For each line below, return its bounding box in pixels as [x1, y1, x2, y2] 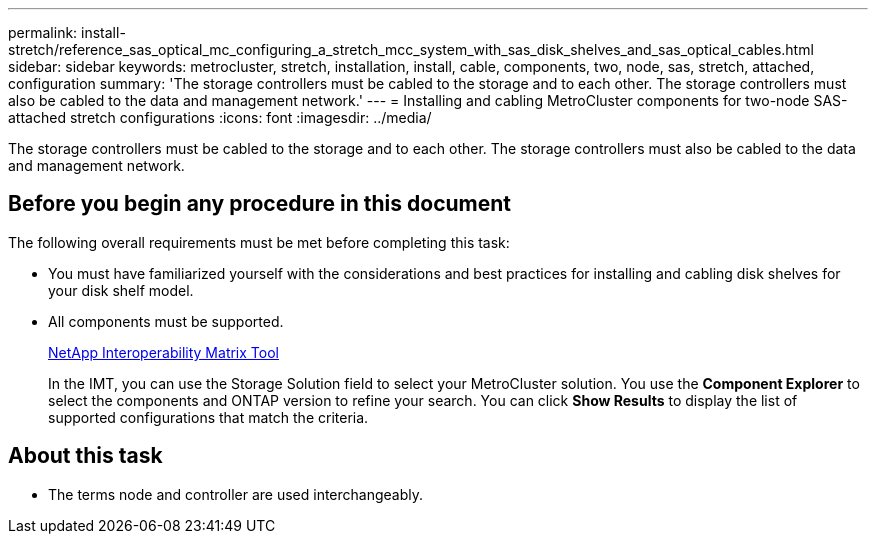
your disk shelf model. [48, 281, 194, 299]
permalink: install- [8, 24, 126, 41]
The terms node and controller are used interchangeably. [48, 485, 424, 503]
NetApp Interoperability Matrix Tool [48, 343, 279, 361]
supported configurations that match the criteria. [48, 408, 369, 426]
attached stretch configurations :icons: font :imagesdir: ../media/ [8, 109, 432, 126]
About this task [8, 443, 163, 469]
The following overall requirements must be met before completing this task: [8, 233, 510, 251]
